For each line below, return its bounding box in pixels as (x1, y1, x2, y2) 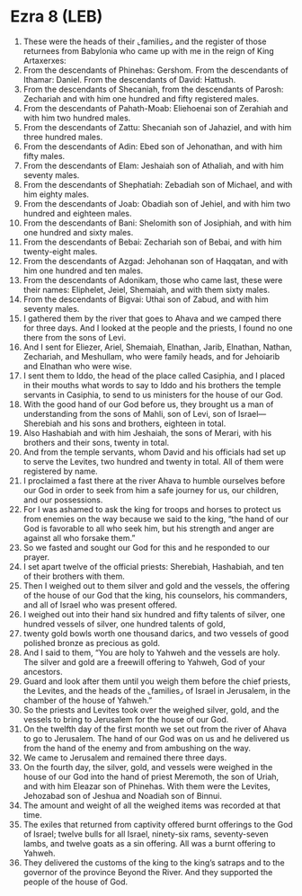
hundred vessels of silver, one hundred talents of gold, (22, 618, 226, 629)
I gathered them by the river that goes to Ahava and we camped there (22, 313, 282, 324)
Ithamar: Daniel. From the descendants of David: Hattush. (22, 74, 236, 84)
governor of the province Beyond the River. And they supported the (22, 866, 273, 877)
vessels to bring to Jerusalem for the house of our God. (22, 714, 229, 724)
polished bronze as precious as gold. (22, 637, 161, 648)
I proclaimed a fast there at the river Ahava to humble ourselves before (22, 475, 286, 486)
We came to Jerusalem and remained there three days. (22, 752, 227, 763)
